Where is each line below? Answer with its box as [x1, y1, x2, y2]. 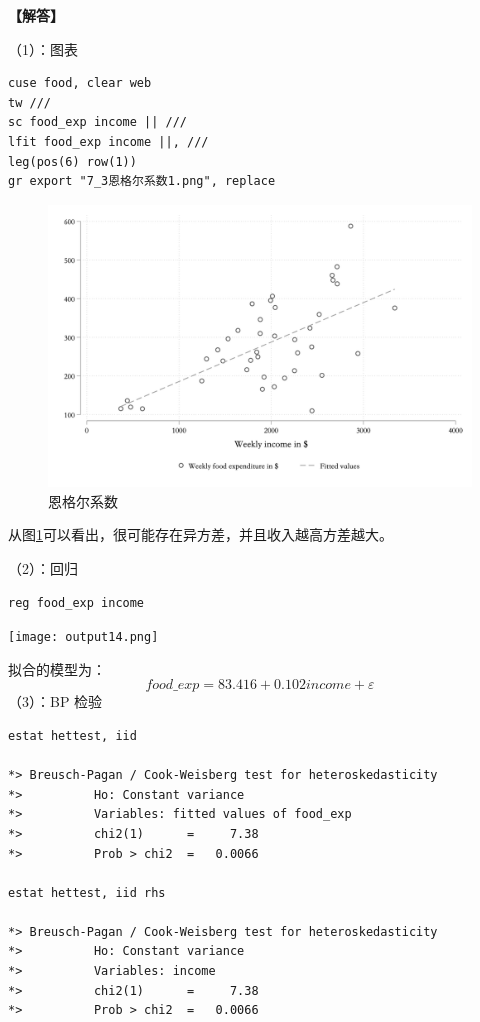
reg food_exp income [8, 595, 145, 610]
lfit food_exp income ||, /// [8, 134, 209, 149]
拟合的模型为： [8, 658, 106, 679]
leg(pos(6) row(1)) [8, 154, 137, 169]
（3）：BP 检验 [8, 691, 103, 712]
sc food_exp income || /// [8, 115, 187, 130]
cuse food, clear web [8, 76, 152, 91]
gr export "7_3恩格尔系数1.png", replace [8, 174, 276, 189]
